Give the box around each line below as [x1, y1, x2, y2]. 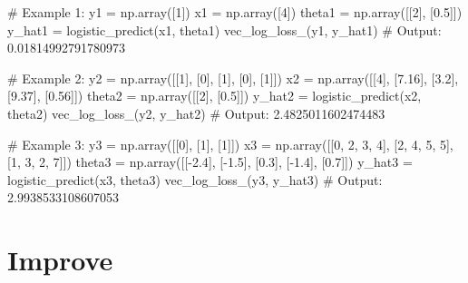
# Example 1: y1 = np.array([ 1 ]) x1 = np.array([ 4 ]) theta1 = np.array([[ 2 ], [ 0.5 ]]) [7, 3, 463, 21]
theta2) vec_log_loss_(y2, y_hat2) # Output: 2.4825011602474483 [7, 103, 385, 122]
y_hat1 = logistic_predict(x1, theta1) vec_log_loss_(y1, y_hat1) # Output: [7, 20, 442, 39]
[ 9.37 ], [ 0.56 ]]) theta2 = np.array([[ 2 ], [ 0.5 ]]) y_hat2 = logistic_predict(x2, [7, 86, 422, 105]
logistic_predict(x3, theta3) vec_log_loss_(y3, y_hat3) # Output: [7, 170, 383, 189]
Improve [7, 241, 113, 278]
